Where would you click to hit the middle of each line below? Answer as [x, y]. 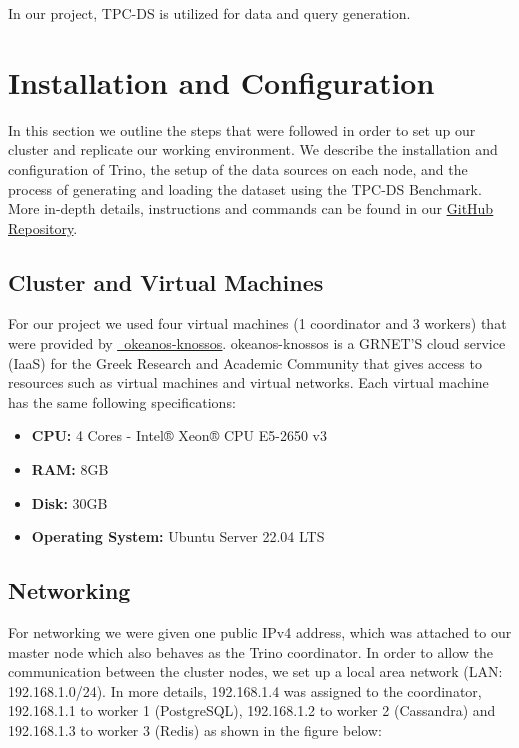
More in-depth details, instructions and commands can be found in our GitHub [251, 208]
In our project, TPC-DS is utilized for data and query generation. [209, 13]
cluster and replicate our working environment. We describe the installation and [253, 149]
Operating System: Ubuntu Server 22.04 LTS [178, 536]
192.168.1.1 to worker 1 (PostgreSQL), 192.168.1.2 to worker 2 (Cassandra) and [252, 710]
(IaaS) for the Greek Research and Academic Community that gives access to [245, 362]
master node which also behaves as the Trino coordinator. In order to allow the [251, 651]
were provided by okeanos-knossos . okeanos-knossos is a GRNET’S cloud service [257, 343]
